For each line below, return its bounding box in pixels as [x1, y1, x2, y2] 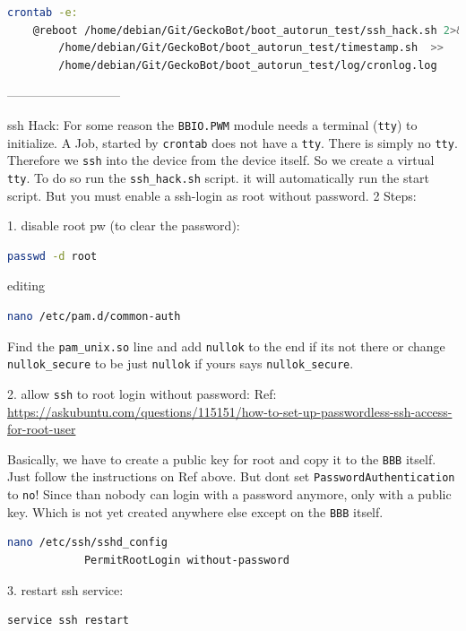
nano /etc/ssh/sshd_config [7, 536, 168, 549]
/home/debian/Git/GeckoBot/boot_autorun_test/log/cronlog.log [58, 58, 437, 72]
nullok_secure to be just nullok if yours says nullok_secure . [7, 354, 354, 373]
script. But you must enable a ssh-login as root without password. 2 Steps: [7, 186, 417, 204]
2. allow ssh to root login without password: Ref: [7, 384, 277, 402]
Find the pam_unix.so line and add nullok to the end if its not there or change [7, 336, 445, 355]
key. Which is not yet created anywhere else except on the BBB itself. [7, 502, 384, 521]
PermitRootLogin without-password [83, 553, 289, 566]
